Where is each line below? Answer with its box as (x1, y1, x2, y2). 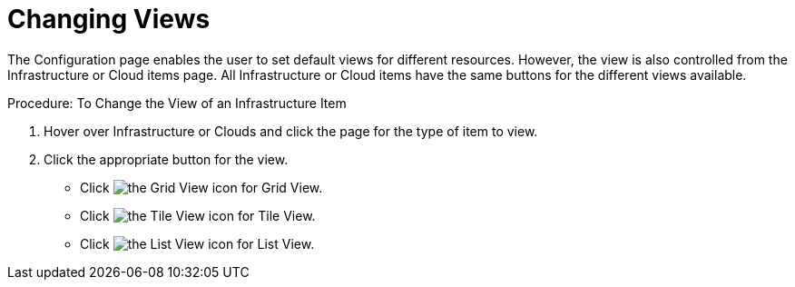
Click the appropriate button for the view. (44, 151, 289, 167)
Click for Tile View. (80, 207, 316, 223)
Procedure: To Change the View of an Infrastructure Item (7, 94, 347, 111)
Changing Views (7, 4, 211, 35)
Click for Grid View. (80, 179, 323, 195)
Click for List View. (80, 235, 315, 252)
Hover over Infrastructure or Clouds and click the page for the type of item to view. (44, 123, 538, 139)
